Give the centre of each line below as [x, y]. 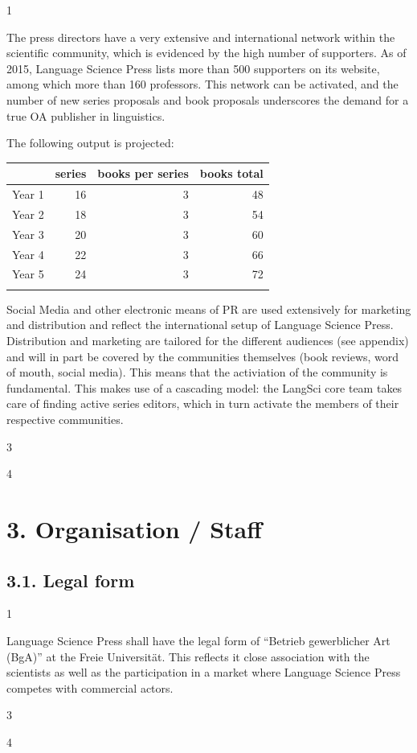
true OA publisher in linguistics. [86, 115]
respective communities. [65, 419]
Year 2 [28, 214]
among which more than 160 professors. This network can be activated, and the [202, 84]
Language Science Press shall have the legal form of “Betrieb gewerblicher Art [198, 640]
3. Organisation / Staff [134, 528]
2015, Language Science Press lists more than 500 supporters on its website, [193, 68]
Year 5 [28, 274]
